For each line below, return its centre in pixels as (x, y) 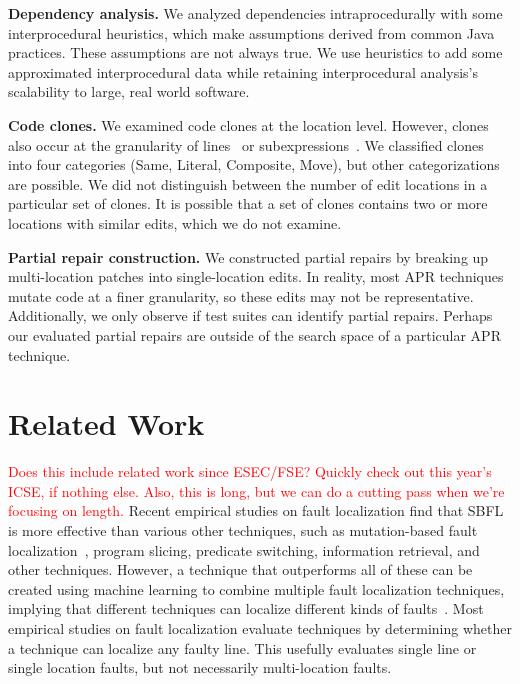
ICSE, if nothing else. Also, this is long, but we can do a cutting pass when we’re (256, 490)
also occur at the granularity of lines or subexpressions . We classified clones (246, 144)
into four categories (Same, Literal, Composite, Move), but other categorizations (254, 164)
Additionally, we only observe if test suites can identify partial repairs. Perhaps (250, 315)
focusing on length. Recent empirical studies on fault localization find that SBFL (256, 510)
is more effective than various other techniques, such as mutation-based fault (243, 530)
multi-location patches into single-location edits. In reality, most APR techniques (256, 276)
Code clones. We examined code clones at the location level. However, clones (248, 124)
